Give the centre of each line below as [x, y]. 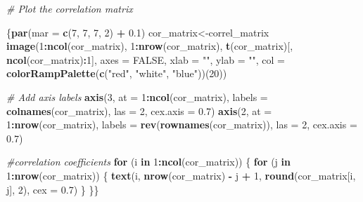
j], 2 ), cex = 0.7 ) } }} [53, 189]
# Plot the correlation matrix [70, 8]
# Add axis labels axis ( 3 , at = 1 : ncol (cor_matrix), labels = [137, 96]
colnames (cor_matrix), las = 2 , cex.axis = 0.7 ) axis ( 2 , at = [139, 110]
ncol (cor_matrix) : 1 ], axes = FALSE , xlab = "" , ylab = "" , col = [146, 59]
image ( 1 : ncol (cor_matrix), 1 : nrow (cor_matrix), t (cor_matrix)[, [150, 46]
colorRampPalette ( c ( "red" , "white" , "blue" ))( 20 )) [117, 73]
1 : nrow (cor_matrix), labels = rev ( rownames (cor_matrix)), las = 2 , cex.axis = [182, 124]
